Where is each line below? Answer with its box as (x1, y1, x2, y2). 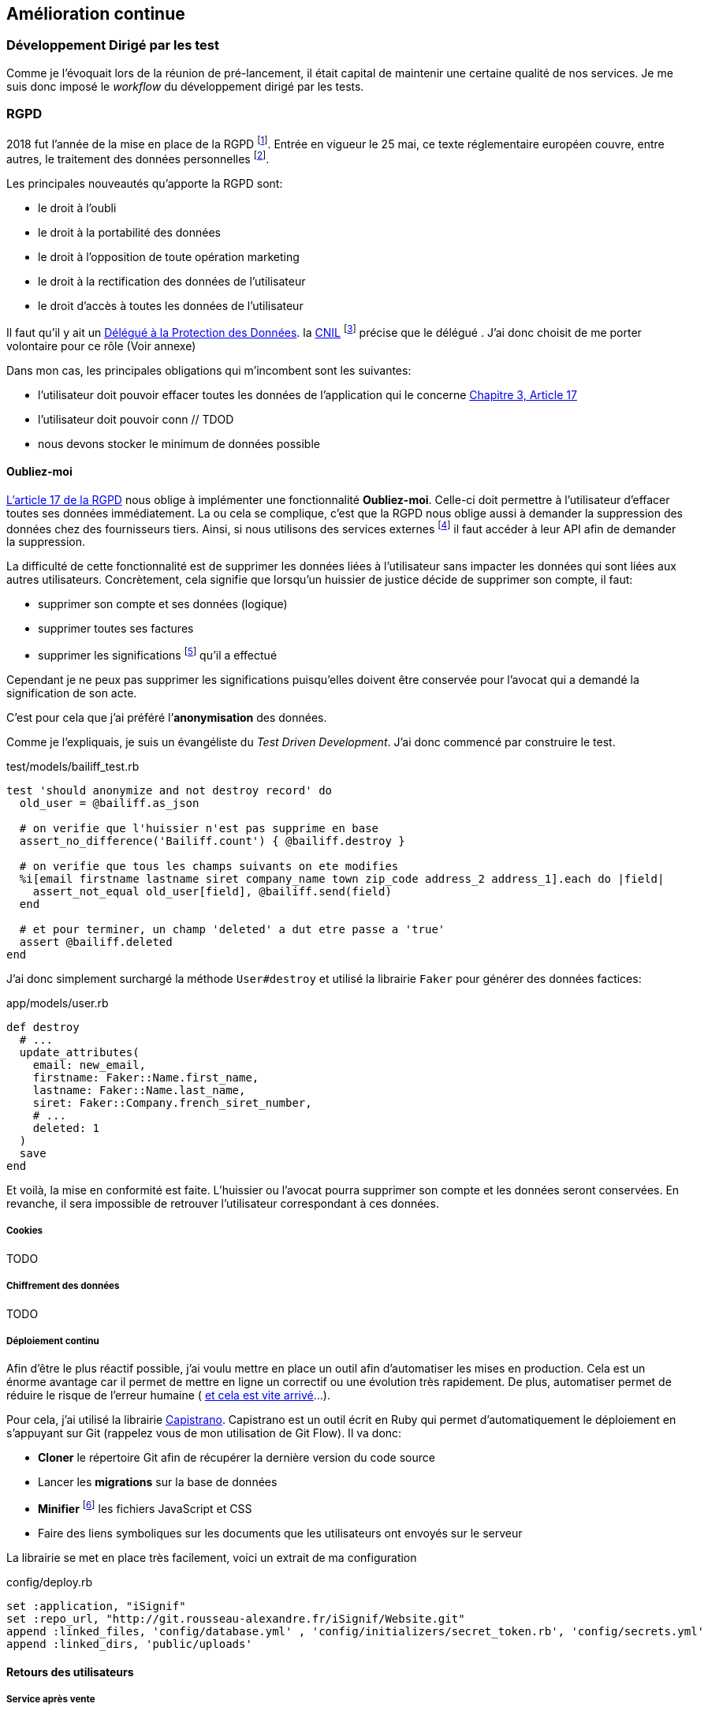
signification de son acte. (6, 686, 137, 700)
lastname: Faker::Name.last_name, (32, 1084, 246, 1097)
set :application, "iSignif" (6, 1600, 186, 1613)
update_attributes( (19, 1046, 140, 1059)
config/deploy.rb (6, 1575, 93, 1590)
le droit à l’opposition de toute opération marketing (38, 249, 300, 263)
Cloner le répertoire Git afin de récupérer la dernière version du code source (38, 1451, 435, 1465)
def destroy (6, 1021, 80, 1034)
